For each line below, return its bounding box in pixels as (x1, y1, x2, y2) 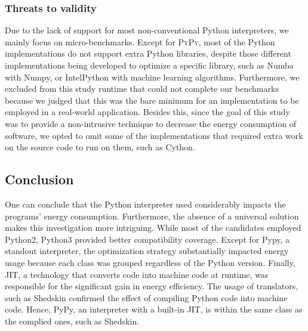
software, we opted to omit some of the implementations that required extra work (5, 129, 303, 141)
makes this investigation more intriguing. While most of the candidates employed (5, 221, 301, 234)
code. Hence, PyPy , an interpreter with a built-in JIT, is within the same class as (5, 303, 303, 315)
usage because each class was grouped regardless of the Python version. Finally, (5, 256, 295, 268)
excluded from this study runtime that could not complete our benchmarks (5, 82, 279, 95)
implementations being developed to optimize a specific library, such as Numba (5, 59, 294, 71)
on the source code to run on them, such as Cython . (5, 141, 195, 153)
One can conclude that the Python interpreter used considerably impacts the (5, 197, 286, 210)
